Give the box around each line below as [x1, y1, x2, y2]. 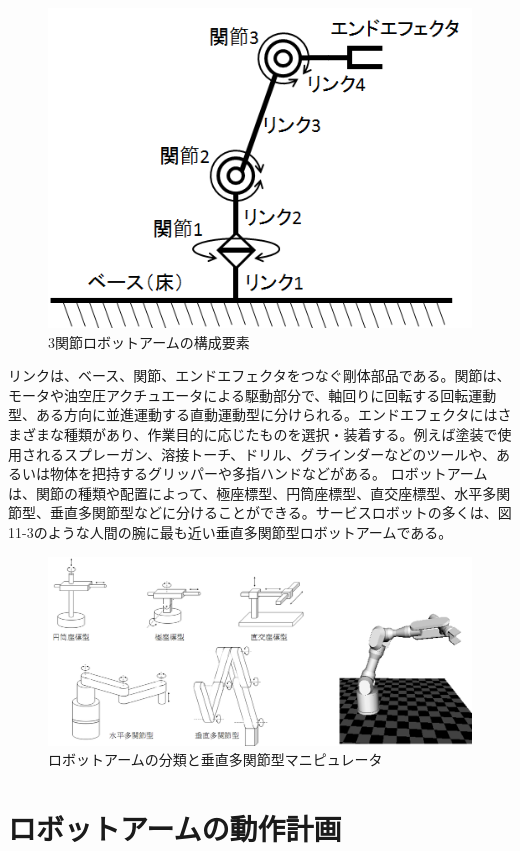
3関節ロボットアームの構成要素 [48, 331, 250, 352]
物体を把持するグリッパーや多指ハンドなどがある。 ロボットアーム [49, 463, 488, 484]
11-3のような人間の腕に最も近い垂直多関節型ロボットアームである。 [8, 522, 453, 543]
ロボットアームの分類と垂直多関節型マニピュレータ [48, 749, 383, 770]
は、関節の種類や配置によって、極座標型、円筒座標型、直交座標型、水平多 [8, 482, 497, 503]
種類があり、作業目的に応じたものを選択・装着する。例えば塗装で [63, 424, 498, 445]
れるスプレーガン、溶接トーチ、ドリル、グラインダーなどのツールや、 [35, 443, 496, 464]
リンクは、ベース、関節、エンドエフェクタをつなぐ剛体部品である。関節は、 [8, 365, 511, 386]
